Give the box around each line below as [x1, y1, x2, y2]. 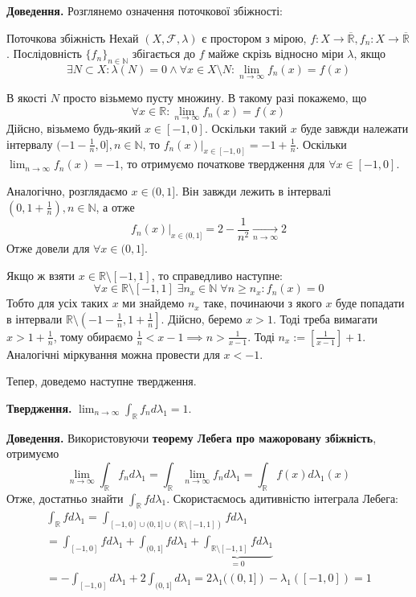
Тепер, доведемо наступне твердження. [6, 373, 197, 389]
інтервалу [6, 135, 53, 152]
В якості [6, 89, 47, 106]
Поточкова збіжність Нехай [6, 29, 139, 46]
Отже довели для [6, 239, 90, 256]
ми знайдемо [122, 294, 185, 311]
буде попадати [336, 294, 405, 311]
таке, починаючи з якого [203, 294, 322, 311]
